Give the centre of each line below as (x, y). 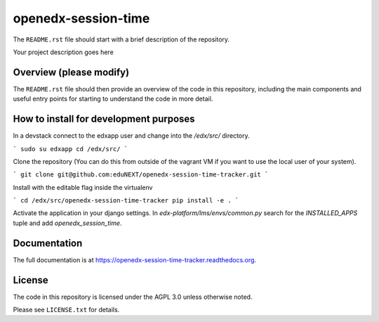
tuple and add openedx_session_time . (67, 223)
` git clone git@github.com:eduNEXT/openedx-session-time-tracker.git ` (141, 175)
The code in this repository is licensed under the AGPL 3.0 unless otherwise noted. (133, 297)
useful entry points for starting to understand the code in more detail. (113, 99)
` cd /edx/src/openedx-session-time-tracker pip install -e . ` (126, 201)
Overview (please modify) (71, 72)
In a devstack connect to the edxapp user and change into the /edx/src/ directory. (132, 136)
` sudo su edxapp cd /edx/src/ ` (71, 149)
